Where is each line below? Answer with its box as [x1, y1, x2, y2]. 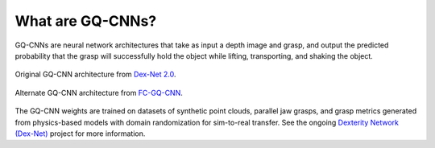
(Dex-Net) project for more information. [14, 129, 146, 138]
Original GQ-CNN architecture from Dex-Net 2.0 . [14, 69, 176, 80]
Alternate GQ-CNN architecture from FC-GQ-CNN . [14, 88, 183, 97]
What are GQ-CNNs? [14, 12, 157, 30]
